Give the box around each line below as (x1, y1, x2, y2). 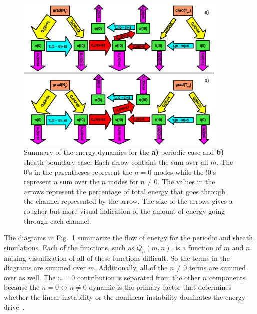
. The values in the (157, 176, 215, 187)
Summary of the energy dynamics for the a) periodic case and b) (24, 147, 224, 157)
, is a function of (171, 242, 221, 252)
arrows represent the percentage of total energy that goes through (24, 186, 225, 196)
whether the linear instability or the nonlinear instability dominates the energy (4, 291, 246, 302)
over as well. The (4, 272, 56, 282)
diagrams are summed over (4, 262, 86, 273)
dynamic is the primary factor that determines (89, 282, 232, 292)
